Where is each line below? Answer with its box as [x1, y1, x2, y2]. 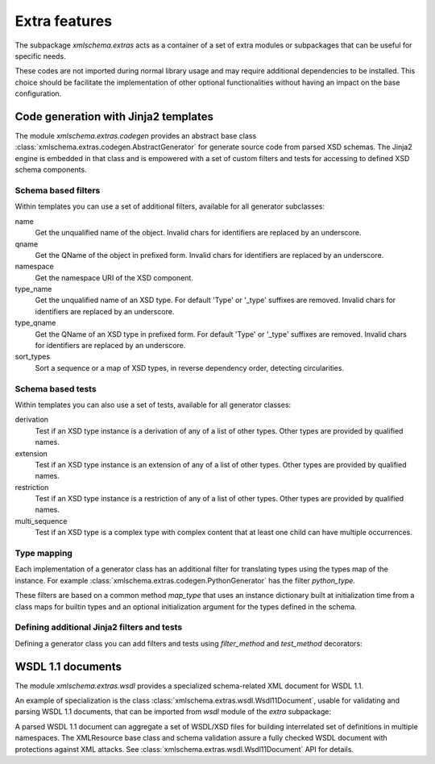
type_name [14, 284, 52, 294]
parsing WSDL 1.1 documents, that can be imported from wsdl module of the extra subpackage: [14, 707, 332, 716]
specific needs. [14, 51, 66, 60]
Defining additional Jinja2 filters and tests [14, 621, 183, 633]
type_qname [14, 318, 56, 328]
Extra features [14, 12, 113, 30]
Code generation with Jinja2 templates [14, 110, 213, 123]
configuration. [14, 89, 62, 98]
